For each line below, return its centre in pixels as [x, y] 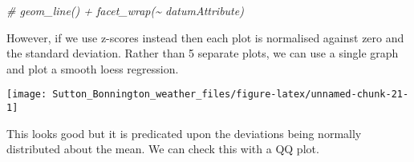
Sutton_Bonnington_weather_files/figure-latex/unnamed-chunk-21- [231, 95]
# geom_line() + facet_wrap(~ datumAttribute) [125, 10]
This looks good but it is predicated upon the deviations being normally [184, 133]
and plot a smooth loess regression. [93, 68]
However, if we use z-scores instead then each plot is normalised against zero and [205, 37]
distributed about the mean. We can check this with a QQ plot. [163, 149]
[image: [27, 95]
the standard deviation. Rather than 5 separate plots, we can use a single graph [203, 53]
